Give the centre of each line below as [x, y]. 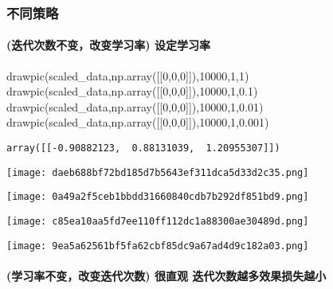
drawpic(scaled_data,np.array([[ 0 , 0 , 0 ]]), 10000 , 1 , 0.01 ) [135, 106]
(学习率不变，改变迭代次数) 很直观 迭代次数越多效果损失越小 [166, 275]
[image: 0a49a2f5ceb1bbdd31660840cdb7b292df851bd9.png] [158, 197]
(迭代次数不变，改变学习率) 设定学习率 [108, 45]
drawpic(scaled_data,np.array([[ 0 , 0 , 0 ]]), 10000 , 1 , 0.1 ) [132, 91]
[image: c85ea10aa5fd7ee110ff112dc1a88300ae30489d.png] [158, 221]
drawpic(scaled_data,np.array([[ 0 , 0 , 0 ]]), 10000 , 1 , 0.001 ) [138, 122]
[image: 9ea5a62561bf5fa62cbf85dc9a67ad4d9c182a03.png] [158, 246]
